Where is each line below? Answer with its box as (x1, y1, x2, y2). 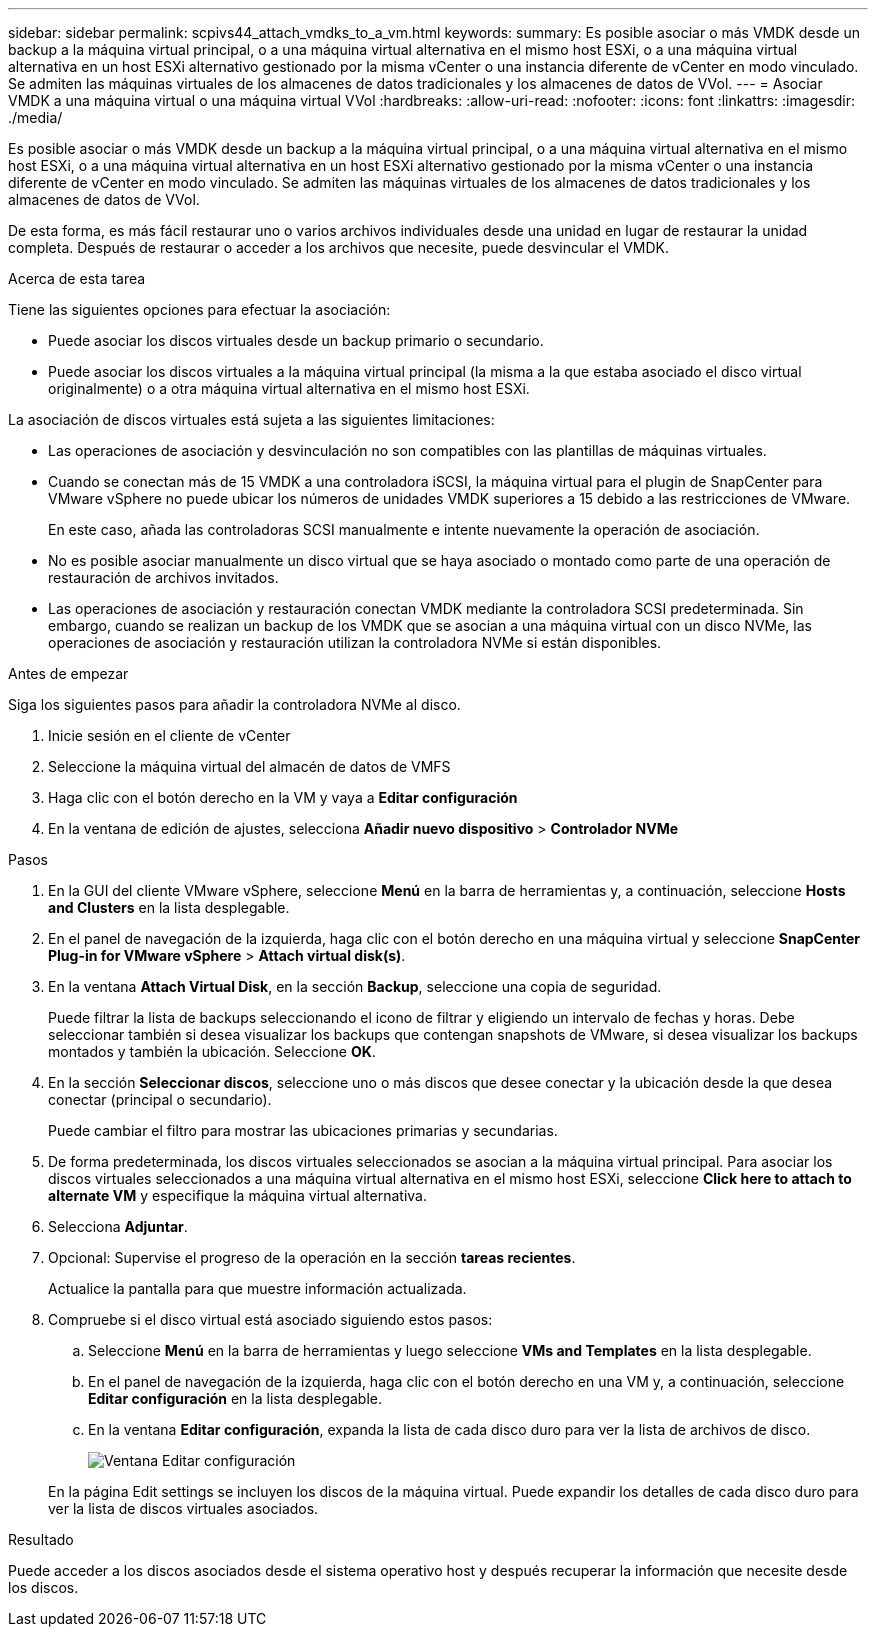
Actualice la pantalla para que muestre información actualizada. (48, 1280, 467, 1297)
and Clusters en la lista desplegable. (48, 899, 290, 916)
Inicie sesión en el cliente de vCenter (48, 727, 291, 744)
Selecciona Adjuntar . (48, 1218, 188, 1235)
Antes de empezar (8, 665, 129, 682)
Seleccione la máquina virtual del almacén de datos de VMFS (48, 758, 451, 775)
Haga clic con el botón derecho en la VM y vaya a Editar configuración (48, 789, 518, 806)
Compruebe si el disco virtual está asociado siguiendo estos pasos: (48, 1311, 493, 1328)
